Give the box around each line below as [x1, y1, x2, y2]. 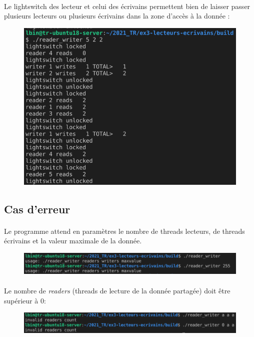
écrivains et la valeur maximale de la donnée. [4, 235, 142, 246]
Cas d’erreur [4, 201, 70, 216]
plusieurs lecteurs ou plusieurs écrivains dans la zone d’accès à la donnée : [4, 11, 230, 21]
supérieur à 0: [4, 295, 46, 305]
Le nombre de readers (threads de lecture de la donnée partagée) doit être [4, 285, 230, 296]
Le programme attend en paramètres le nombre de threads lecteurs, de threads [4, 225, 245, 236]
